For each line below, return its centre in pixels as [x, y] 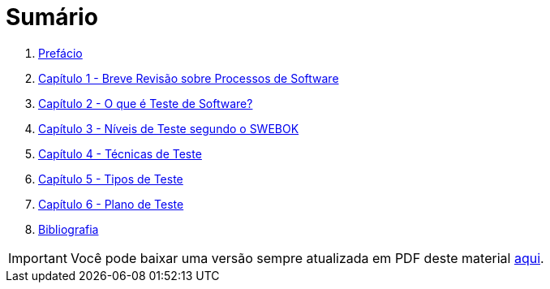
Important [38, 258]
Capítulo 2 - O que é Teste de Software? [146, 103]
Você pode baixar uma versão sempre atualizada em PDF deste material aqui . [307, 258]
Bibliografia [69, 229]
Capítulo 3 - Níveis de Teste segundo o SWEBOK [169, 128]
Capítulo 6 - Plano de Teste [111, 204]
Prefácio [60, 53]
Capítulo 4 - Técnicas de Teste [120, 153]
